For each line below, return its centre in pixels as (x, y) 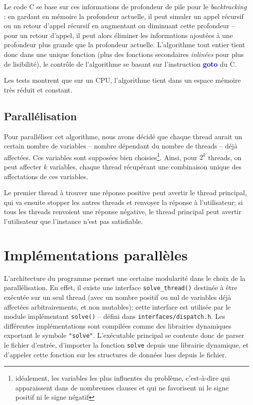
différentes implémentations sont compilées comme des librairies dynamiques (118, 325)
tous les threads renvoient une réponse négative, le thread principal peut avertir (123, 212)
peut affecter (23, 166)
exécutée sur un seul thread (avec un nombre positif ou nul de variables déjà (118, 297)
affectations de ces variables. (46, 176)
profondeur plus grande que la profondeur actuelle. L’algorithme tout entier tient (125, 45)
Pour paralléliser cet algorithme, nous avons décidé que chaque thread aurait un (123, 136)
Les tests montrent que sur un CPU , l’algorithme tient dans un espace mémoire (122, 80)
